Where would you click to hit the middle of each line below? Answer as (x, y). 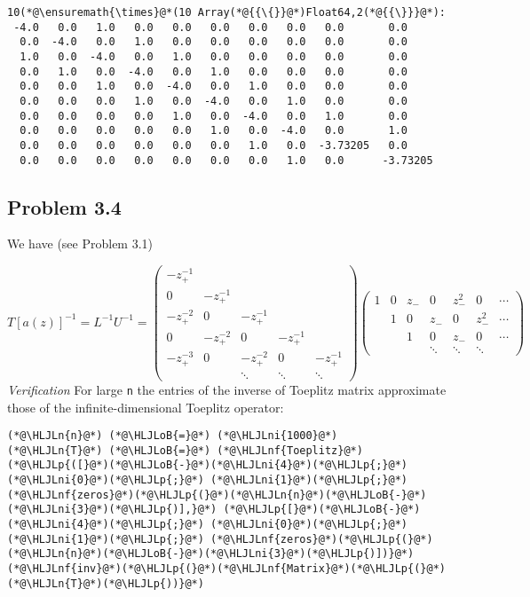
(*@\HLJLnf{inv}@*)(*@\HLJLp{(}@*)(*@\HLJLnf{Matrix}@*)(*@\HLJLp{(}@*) (226, 569)
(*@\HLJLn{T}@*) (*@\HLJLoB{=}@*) (109, 450)
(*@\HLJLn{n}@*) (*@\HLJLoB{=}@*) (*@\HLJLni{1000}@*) (173, 436)
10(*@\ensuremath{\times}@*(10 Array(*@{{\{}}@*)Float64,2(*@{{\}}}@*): (226, 12)
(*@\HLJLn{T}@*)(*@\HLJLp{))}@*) (106, 583)
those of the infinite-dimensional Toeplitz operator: (146, 407)
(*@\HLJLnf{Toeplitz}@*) (290, 450)
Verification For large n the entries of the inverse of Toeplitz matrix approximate (227, 389)
